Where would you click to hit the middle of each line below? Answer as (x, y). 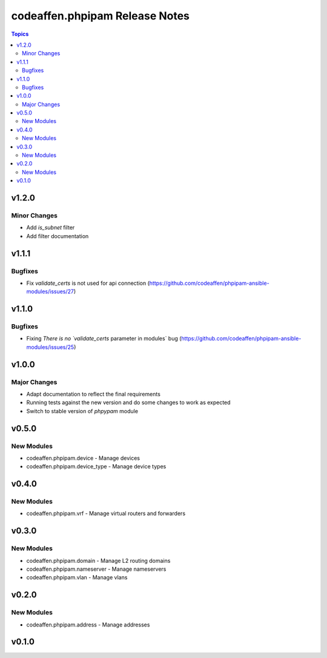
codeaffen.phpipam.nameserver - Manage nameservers (96, 569)
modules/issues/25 (50, 347)
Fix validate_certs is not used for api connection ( (88, 283)
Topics (20, 34)
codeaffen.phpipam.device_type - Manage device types (96, 467)
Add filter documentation (58, 236)
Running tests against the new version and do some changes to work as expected (128, 402)
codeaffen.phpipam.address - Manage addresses (88, 625)
